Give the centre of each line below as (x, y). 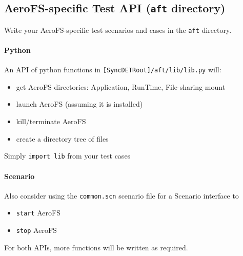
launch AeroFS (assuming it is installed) (79, 104)
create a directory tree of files (62, 138)
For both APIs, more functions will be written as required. (96, 247)
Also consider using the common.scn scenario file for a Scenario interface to (121, 195)
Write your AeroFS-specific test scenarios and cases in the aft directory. (118, 29)
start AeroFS (38, 213)
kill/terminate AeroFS (51, 121)
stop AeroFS (36, 230)
